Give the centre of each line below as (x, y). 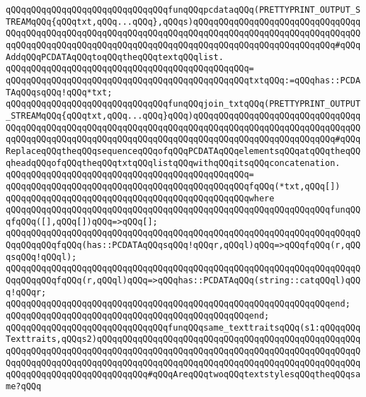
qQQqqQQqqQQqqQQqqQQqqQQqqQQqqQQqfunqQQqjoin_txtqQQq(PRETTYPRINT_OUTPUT (183, 104)
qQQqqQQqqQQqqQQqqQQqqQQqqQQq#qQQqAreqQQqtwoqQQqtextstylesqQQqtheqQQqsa (183, 375)
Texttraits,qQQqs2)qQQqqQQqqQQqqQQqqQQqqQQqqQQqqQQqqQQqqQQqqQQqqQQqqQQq (183, 339)
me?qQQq (24, 386)
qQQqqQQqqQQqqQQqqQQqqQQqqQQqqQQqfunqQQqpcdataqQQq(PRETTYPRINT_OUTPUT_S (183, 10)
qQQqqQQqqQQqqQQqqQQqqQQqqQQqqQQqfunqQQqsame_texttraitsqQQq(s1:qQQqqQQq (183, 327)
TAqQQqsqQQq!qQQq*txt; (59, 92)
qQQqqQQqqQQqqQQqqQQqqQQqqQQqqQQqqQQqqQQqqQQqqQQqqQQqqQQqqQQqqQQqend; (178, 304)
